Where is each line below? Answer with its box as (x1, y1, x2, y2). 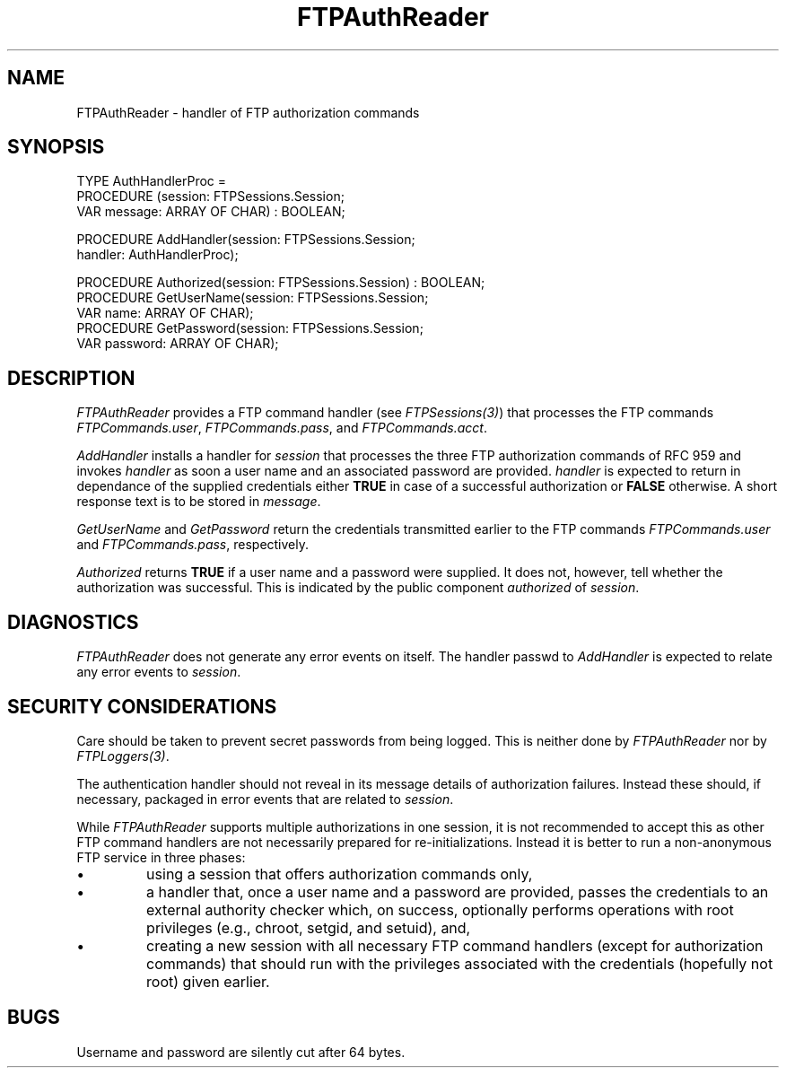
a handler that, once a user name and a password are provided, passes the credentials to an (146, 882, 769, 901)
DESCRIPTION (7, 366, 135, 389)
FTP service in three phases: (76, 849, 246, 865)
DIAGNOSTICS (7, 610, 139, 634)
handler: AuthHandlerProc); (76, 247, 239, 263)
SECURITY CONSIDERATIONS (7, 695, 277, 718)
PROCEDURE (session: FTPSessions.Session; (76, 188, 345, 205)
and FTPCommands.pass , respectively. (76, 537, 310, 553)
